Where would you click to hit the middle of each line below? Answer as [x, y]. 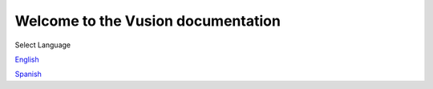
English [27, 59]
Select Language [43, 45]
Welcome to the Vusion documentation [148, 21]
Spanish [28, 74]
